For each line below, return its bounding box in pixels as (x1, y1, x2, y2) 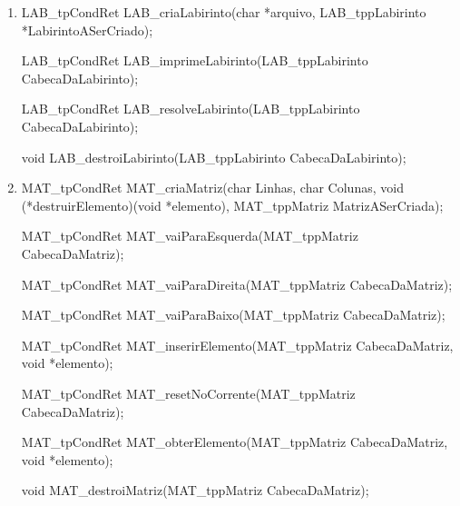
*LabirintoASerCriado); (21, 20, 153, 39)
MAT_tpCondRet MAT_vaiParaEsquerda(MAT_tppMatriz (21, 226, 358, 245)
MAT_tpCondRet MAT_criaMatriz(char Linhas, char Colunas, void (21, 178, 404, 197)
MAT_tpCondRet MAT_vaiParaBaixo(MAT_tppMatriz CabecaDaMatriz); (21, 305, 445, 324)
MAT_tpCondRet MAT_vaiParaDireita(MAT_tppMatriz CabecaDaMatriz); (21, 274, 453, 293)
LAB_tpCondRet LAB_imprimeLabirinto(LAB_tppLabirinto (21, 51, 368, 70)
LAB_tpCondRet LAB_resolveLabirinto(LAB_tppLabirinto (21, 99, 360, 118)
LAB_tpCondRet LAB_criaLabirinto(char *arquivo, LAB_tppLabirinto (21, 3, 426, 21)
